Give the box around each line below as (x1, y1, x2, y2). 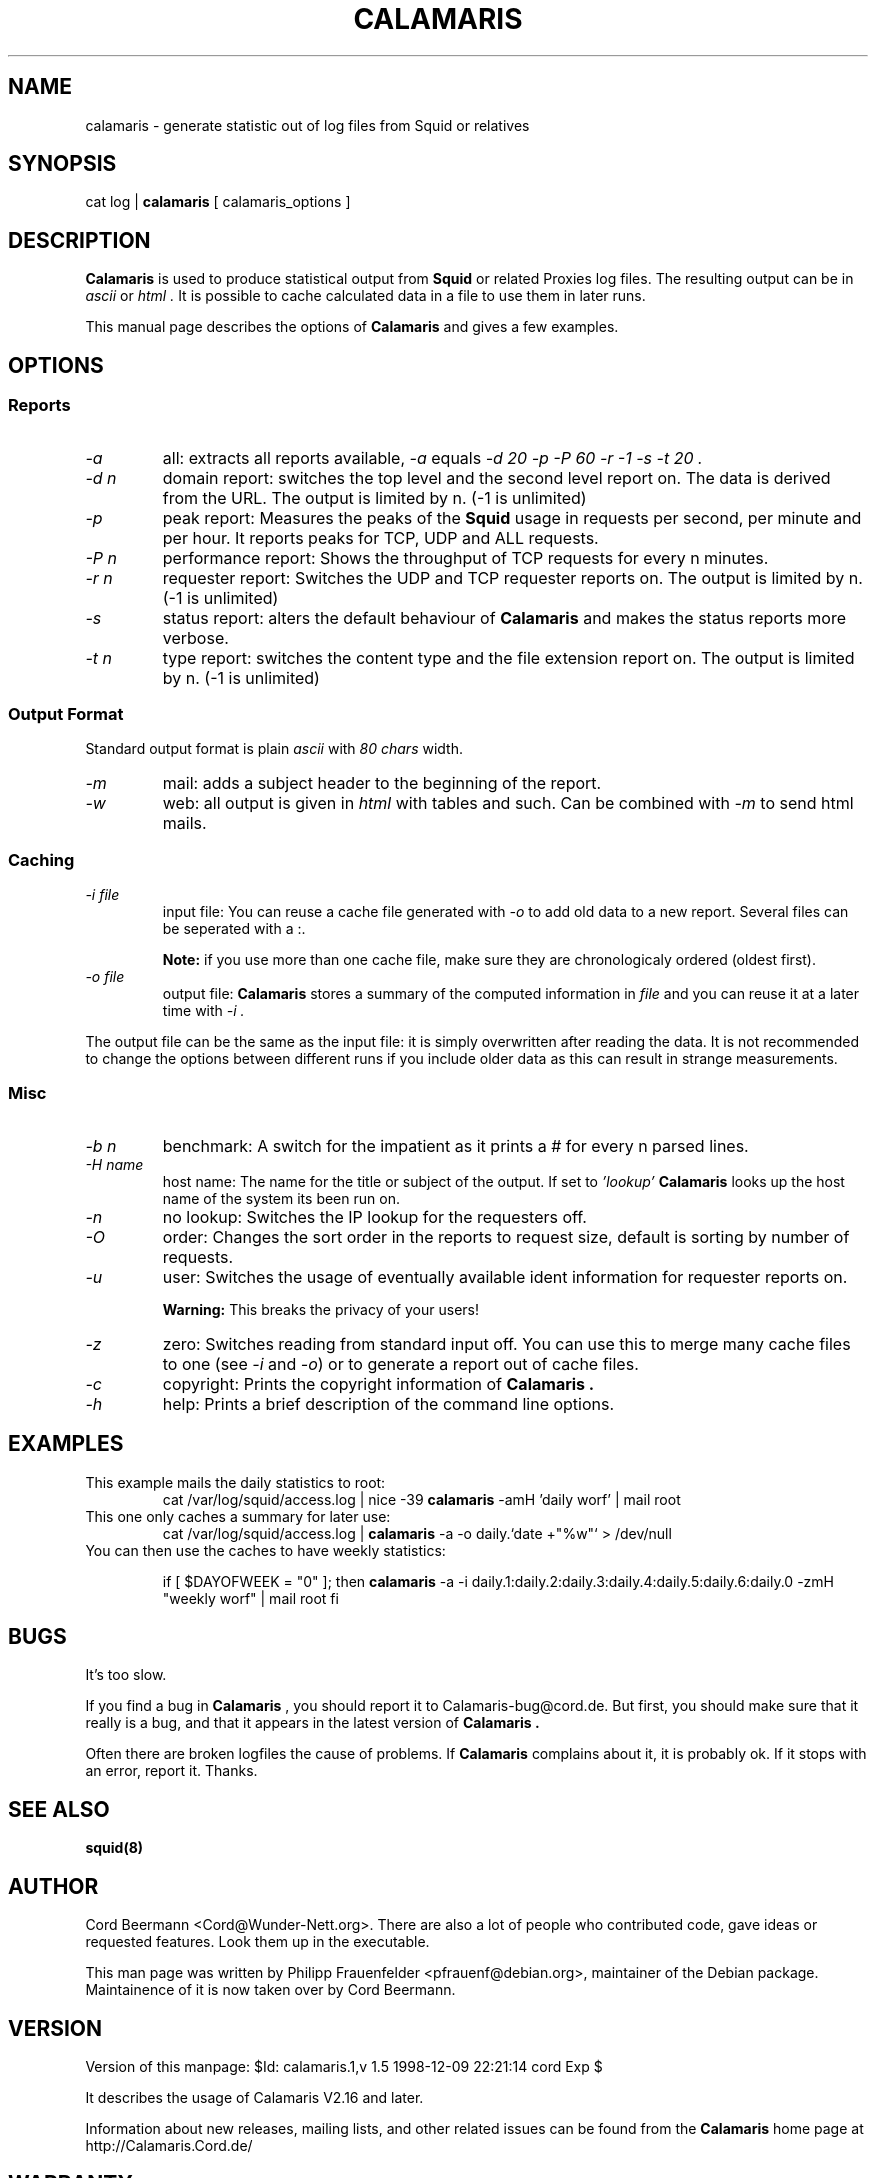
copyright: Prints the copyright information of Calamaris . (162, 1373, 595, 1394)
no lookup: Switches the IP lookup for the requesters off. (162, 1206, 587, 1227)
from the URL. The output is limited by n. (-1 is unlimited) (162, 487, 587, 508)
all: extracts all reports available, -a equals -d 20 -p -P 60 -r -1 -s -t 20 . (162, 447, 703, 468)
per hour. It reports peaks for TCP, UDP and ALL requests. (162, 527, 599, 548)
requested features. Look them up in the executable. (85, 1933, 430, 1951)
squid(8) (85, 1839, 144, 1857)
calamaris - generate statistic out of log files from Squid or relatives (85, 116, 530, 134)
